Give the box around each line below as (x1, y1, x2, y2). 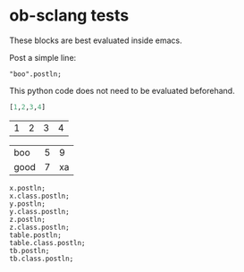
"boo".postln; (9, 69, 63, 79)
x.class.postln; (9, 191, 70, 200)
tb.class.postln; (9, 254, 74, 263)
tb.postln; (9, 246, 50, 255)
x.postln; (9, 183, 46, 192)
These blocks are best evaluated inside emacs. (9, 35, 182, 46)
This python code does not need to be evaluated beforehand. (9, 85, 235, 96)
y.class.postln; (9, 207, 70, 216)
